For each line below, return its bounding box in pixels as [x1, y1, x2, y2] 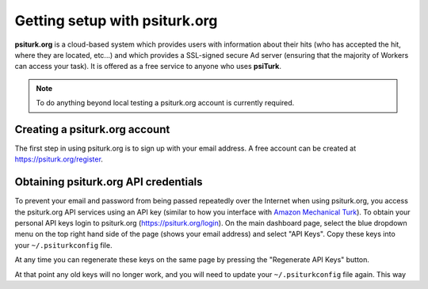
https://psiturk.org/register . [14, 154, 103, 164]
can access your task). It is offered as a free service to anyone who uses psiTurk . [14, 62, 281, 71]
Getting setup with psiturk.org [14, 12, 218, 29]
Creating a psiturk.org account [14, 123, 170, 136]
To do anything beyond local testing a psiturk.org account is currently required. [36, 98, 295, 108]
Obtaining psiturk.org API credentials [14, 175, 203, 189]
